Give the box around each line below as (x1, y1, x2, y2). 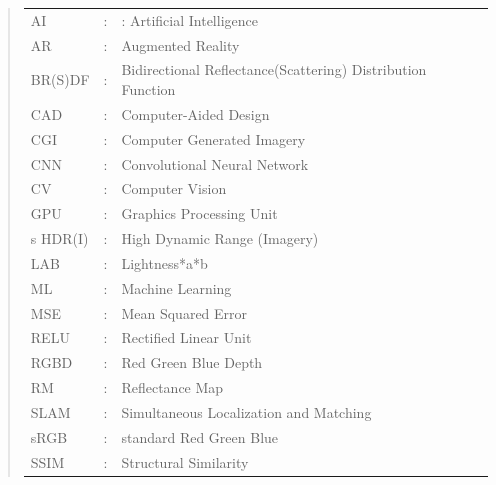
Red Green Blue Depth (121, 352, 263, 373)
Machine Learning (121, 277, 232, 298)
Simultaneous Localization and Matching (121, 402, 372, 422)
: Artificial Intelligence (121, 9, 258, 30)
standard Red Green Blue (121, 426, 279, 447)
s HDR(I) (30, 228, 89, 249)
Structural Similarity (121, 451, 249, 472)
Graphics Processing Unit (121, 203, 278, 224)
